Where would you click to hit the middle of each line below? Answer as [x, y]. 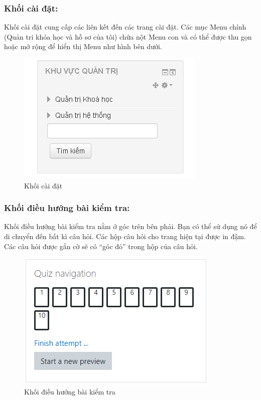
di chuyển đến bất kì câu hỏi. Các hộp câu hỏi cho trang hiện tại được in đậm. [125, 236]
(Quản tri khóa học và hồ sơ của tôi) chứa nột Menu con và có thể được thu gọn [128, 36]
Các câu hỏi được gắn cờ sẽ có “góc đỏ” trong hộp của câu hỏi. [101, 246]
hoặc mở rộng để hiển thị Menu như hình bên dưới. [83, 46]
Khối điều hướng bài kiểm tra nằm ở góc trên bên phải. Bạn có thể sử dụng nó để [130, 226]
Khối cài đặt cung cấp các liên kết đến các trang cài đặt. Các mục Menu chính [125, 27]
